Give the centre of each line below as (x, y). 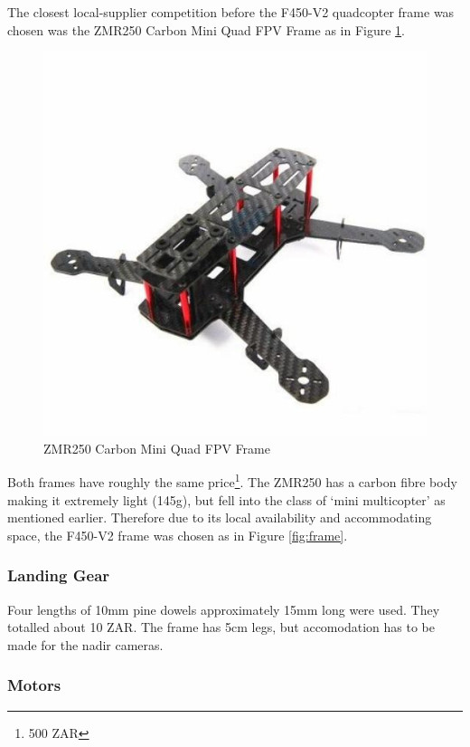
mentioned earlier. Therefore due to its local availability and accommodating (220, 517)
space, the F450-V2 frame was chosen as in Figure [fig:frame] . (178, 535)
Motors (34, 685)
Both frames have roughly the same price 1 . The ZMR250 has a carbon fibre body (232, 481)
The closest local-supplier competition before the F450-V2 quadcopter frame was (231, 12)
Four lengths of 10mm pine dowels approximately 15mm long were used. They (224, 609)
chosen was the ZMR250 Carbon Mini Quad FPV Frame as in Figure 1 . (207, 29)
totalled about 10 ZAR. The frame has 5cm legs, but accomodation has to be (221, 627)
